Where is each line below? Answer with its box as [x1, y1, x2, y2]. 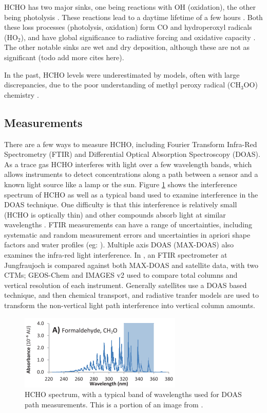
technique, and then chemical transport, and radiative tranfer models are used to [4, 290, 259, 300]
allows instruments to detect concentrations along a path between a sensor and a [4, 169, 258, 179]
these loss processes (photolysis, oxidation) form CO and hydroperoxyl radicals [4, 22, 252, 32]
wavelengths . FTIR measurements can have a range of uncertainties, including [4, 219, 253, 230]
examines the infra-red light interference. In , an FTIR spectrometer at [4, 249, 227, 260]
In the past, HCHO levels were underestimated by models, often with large [4, 69, 240, 80]
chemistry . [4, 89, 39, 100]
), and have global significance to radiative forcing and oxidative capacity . [21, 31, 256, 42]
